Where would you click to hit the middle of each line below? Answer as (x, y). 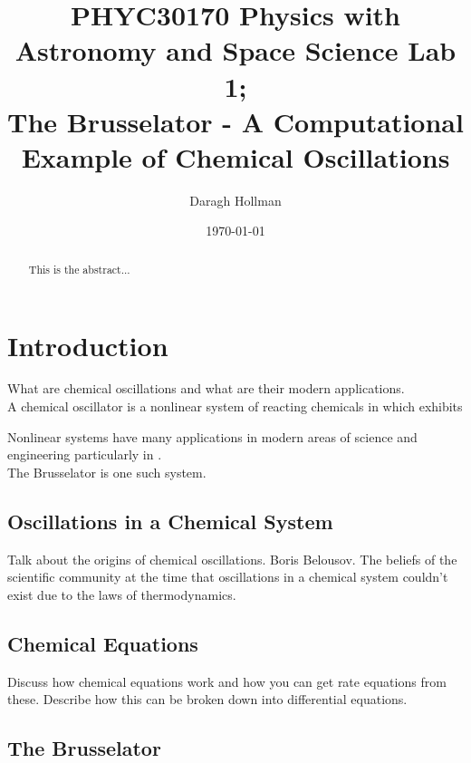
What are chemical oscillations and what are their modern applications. (206, 388)
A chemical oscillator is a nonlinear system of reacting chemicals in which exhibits (235, 406)
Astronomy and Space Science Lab (235, 50)
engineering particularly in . (85, 454)
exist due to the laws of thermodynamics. (122, 594)
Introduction (88, 345)
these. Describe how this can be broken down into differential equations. (207, 699)
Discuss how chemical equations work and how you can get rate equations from (227, 681)
